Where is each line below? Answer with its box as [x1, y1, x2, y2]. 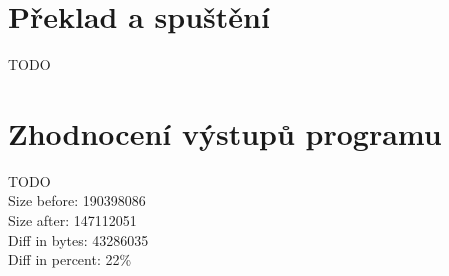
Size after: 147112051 [8, 210, 137, 231]
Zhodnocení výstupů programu [8, 112, 442, 153]
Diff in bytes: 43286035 [8, 229, 149, 250]
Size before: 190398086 [8, 190, 146, 211]
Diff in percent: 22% [8, 249, 132, 270]
